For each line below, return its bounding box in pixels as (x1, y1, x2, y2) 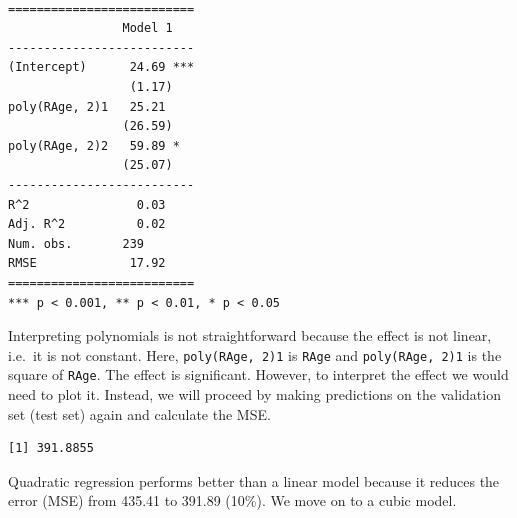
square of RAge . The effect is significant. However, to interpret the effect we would (8, 364, 509, 385)
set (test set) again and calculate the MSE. (8, 403, 271, 424)
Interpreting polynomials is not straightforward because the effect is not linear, (8, 325, 492, 346)
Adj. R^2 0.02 (8, 217, 166, 232)
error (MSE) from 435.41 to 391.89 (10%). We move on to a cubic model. (8, 490, 457, 511)
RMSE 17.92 (8, 256, 166, 271)
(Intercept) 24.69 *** (8, 60, 195, 75)
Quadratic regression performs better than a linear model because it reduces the (8, 470, 500, 491)
